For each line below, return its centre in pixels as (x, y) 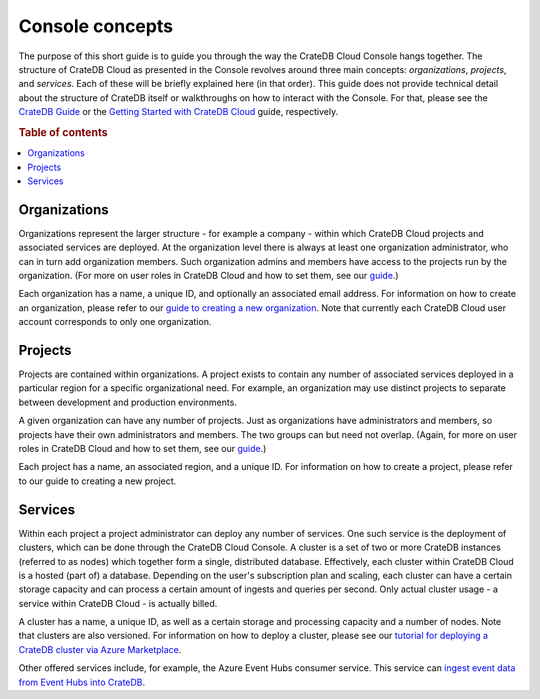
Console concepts (96, 26)
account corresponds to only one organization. (115, 322)
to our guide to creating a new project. (97, 481)
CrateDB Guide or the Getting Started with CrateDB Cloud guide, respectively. (178, 112)
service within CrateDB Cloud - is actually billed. (118, 603)
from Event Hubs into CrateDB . (82, 682)
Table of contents (63, 132)
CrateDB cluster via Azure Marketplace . (100, 649)
